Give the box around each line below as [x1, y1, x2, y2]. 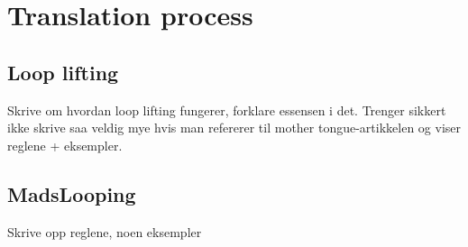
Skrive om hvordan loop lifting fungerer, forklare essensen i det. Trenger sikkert [7, 100, 446, 119]
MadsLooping [7, 179, 136, 207]
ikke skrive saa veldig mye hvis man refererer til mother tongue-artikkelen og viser [7, 118, 462, 137]
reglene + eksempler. [7, 135, 123, 154]
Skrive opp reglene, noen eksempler [7, 222, 202, 241]
